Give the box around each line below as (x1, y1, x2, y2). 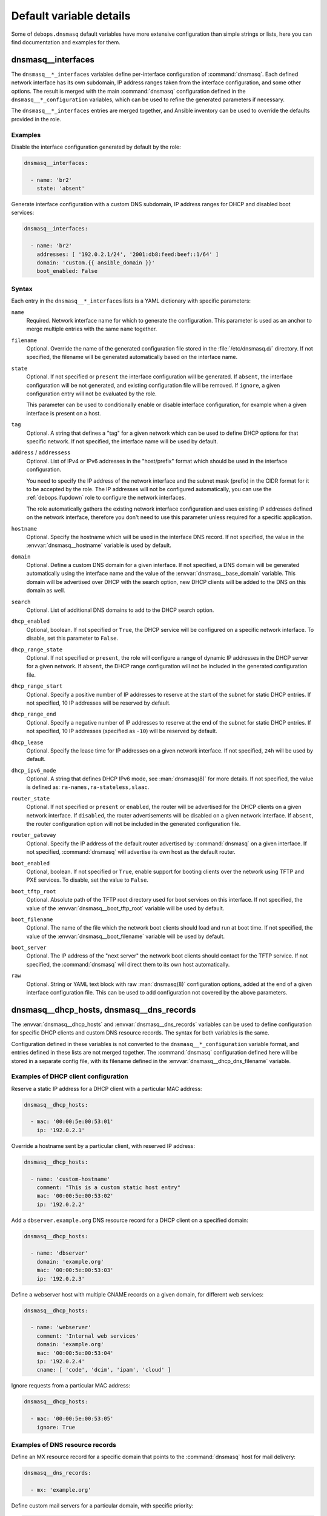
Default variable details (11, 9, 131, 22)
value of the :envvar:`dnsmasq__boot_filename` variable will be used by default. (26, 933, 225, 940)
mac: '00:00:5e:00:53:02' (36, 1192, 114, 1199)
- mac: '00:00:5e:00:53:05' (30, 1415, 114, 1422)
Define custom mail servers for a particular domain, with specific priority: (11, 1501, 194, 1509)
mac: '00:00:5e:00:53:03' (36, 1267, 114, 1273)
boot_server (11, 944, 47, 951)
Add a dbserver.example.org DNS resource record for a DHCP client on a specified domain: (11, 1216, 248, 1224)
